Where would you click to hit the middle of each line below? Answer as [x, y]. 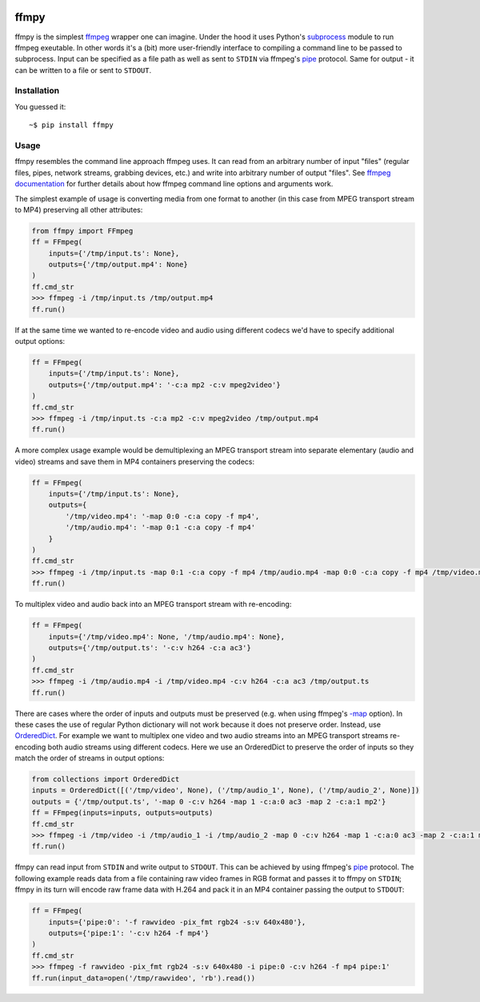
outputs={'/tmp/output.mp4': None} [118, 265]
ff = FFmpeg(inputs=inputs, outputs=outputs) [122, 813]
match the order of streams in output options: [90, 758]
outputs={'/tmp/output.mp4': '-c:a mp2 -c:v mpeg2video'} [164, 385]
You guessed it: [40, 106]
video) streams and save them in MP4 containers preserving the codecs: [135, 461]
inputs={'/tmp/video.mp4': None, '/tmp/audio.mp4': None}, [167, 637]
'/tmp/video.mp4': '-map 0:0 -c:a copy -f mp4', [162, 516]
